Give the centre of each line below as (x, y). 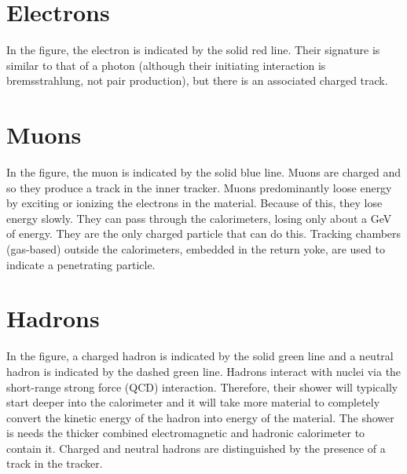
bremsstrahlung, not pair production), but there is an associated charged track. (197, 80)
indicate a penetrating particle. (81, 264)
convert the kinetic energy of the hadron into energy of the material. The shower (200, 417)
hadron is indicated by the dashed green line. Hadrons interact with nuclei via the (204, 371)
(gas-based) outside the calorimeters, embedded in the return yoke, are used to (196, 249)
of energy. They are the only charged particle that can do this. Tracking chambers (204, 233)
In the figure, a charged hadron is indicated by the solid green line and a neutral (200, 356)
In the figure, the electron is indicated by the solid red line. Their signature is (193, 50)
